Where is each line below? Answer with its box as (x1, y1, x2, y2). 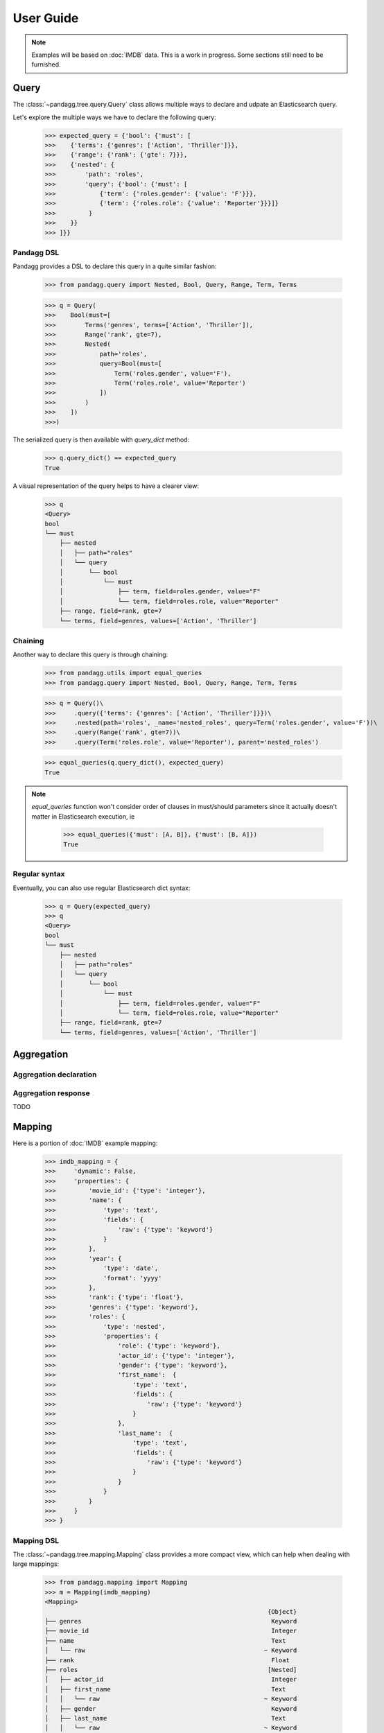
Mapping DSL (12, 1535, 59, 1545)
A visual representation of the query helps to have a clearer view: (12, 482, 199, 490)
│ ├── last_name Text (44, 1714, 286, 1722)
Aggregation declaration (12, 1070, 97, 1079)
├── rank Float (44, 1656, 290, 1664)
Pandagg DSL (12, 247, 60, 257)
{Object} (267, 1608, 297, 1615)
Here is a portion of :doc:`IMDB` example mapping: (12, 1139, 158, 1147)
